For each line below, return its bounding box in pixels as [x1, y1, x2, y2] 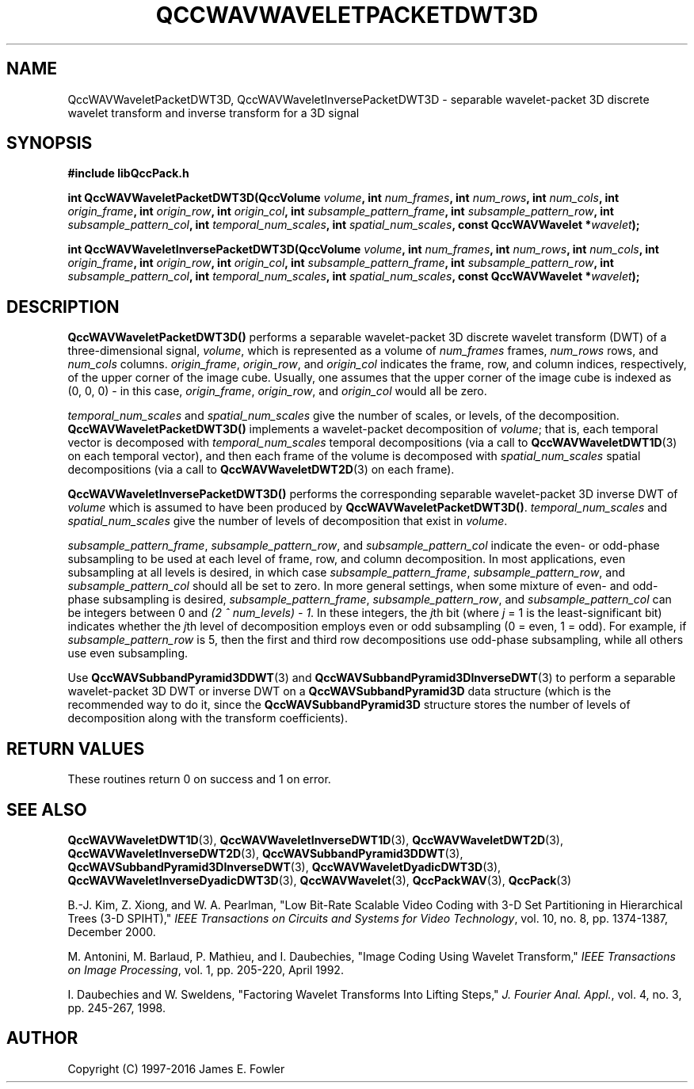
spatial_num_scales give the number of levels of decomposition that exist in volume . [67, 514, 508, 528]
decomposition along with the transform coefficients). [67, 711, 348, 725]
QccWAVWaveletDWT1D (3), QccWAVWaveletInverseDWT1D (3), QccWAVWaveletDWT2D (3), [67, 832, 563, 847]
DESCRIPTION [6, 296, 120, 317]
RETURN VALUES [6, 738, 145, 759]
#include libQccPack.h [67, 166, 189, 181]
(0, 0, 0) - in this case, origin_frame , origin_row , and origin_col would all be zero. [67, 384, 487, 398]
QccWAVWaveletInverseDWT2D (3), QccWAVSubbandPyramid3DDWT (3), [67, 846, 463, 860]
